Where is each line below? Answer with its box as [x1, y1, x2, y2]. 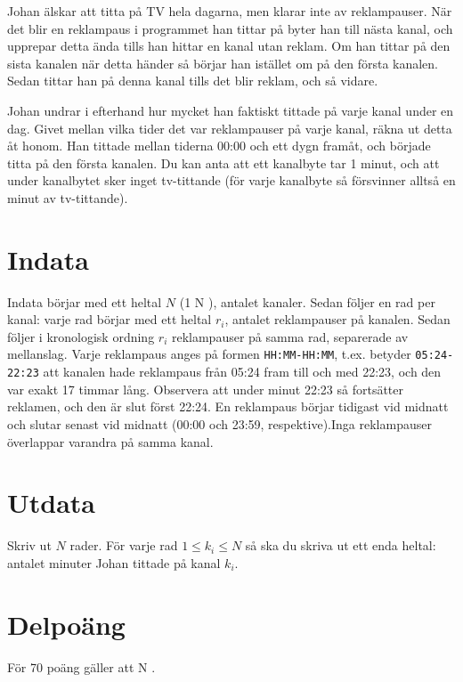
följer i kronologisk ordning [7, 327, 155, 345]
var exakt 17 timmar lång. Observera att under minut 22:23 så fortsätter [7, 379, 404, 398]
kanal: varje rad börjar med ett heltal [7, 310, 212, 329]
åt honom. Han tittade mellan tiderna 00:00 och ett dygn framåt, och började [7, 136, 431, 155]
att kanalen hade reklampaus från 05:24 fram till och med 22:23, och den [43, 362, 442, 381]
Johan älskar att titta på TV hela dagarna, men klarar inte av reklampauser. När [7, 2, 452, 20]
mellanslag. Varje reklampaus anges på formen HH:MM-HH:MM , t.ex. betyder [7, 345, 411, 363]
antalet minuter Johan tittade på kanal [7, 553, 221, 572]
